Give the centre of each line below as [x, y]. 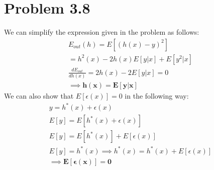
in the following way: [157, 96]
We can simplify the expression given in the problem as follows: [102, 32]
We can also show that [39, 96]
